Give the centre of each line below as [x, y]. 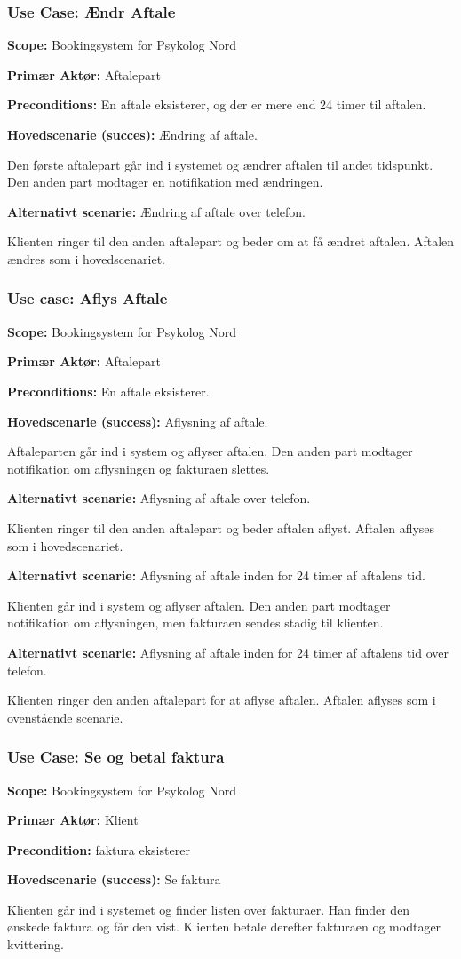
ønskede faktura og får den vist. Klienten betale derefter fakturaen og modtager [224, 927]
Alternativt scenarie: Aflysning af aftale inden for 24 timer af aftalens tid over [228, 652]
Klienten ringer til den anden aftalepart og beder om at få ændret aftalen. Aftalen [231, 241]
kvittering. [36, 944]
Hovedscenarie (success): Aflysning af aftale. [138, 421]
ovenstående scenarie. [65, 717]
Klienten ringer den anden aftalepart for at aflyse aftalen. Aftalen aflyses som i [222, 700]
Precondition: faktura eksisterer [99, 849]
